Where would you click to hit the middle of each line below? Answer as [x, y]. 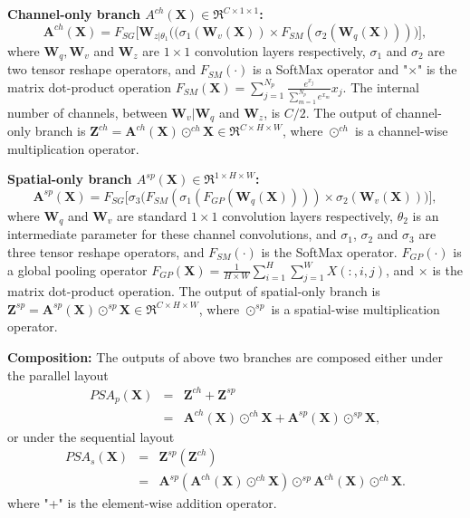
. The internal [381, 86]
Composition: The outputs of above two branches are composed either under [225, 357]
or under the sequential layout [91, 436]
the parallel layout [58, 374]
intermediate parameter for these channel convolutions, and [172, 234]
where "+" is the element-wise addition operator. [142, 503]
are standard [152, 215]
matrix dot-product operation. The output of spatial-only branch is [194, 291]
